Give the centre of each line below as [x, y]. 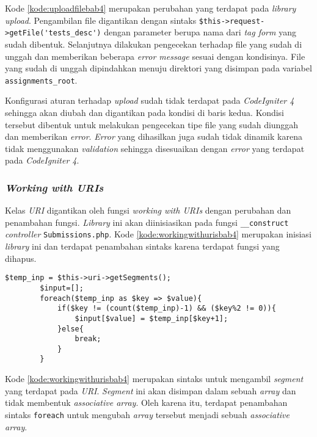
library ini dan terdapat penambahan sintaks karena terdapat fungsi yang [142, 246]
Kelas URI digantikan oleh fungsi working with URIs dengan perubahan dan [148, 210]
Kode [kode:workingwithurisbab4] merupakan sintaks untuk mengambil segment [154, 379]
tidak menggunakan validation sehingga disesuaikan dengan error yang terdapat [155, 148]
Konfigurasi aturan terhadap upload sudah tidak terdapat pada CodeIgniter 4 [150, 100]
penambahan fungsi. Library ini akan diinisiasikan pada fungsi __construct [147, 222]
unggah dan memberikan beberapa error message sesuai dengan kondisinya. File [155, 56]
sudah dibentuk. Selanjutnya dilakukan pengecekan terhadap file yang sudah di [154, 44]
